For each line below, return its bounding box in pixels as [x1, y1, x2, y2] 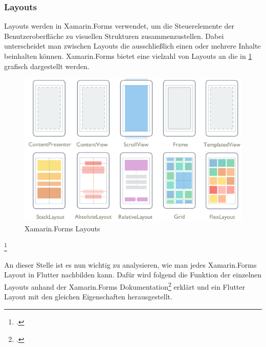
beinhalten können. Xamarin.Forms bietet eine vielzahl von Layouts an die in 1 [4, 51, 252, 61]
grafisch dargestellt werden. [4, 60, 90, 71]
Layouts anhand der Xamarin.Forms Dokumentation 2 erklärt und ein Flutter [4, 280, 246, 292]
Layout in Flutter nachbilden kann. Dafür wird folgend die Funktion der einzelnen [4, 269, 262, 280]
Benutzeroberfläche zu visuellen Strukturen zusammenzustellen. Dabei [4, 30, 224, 41]
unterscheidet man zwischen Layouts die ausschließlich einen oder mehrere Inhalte [4, 40, 261, 51]
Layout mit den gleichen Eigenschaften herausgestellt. [4, 291, 172, 302]
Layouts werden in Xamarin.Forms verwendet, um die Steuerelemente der [4, 20, 234, 31]
